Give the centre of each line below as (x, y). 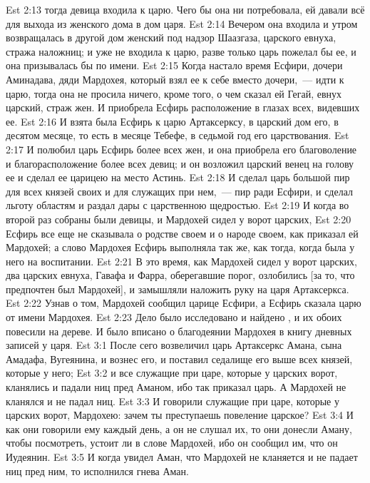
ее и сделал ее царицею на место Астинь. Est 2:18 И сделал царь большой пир (178, 177)
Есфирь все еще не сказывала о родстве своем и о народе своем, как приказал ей (182, 233)
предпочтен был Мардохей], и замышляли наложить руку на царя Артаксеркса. (178, 289)
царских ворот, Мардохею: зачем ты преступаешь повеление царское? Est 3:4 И (180, 415)
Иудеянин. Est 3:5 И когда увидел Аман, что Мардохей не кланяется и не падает (182, 457)
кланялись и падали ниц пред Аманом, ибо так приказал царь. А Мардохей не (176, 387)
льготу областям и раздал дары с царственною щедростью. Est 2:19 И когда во (178, 205)
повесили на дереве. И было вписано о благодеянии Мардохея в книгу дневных (179, 331)
